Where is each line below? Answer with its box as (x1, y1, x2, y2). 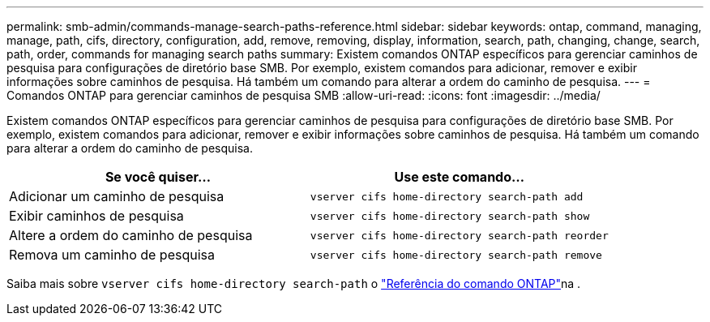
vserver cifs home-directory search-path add (310, 190, 584, 203)
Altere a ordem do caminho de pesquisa (9, 227, 253, 243)
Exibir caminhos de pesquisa (9, 208, 184, 224)
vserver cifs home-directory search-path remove (310, 248, 602, 261)
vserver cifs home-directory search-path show (310, 209, 590, 222)
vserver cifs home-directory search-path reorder (310, 229, 609, 242)
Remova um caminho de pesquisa (9, 247, 215, 263)
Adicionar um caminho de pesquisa (9, 188, 225, 204)
